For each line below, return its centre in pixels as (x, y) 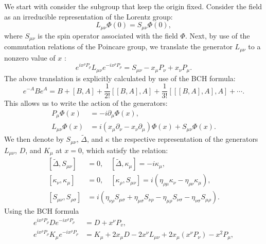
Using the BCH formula (42, 211)
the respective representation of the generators (185, 139)
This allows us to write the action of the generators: (86, 103)
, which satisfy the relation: (125, 150)
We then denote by (34, 139)
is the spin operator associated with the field (108, 35)
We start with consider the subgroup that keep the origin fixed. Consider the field (133, 6)
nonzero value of (30, 57)
